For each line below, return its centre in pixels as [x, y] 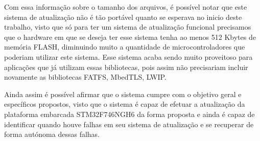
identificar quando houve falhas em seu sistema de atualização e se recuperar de [129, 124]
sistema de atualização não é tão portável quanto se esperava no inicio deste [123, 17]
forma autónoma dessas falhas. [52, 134]
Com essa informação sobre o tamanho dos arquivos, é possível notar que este [126, 7]
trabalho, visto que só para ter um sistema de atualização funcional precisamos [128, 27]
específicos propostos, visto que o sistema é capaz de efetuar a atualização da [125, 104]
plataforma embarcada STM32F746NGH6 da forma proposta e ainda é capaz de [129, 114]
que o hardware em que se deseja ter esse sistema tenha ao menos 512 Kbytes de [130, 37]
